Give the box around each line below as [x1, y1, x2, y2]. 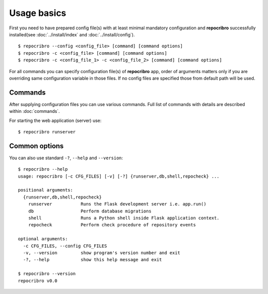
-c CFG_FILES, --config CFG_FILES [23, 243, 107, 249]
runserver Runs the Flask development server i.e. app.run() [28, 201, 206, 207]
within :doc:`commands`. [9, 108, 60, 114]
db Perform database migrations [28, 208, 151, 214]
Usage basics [9, 7, 67, 18]
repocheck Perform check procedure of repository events [28, 222, 196, 228]
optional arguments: [18, 236, 68, 242]
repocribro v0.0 [18, 278, 58, 284]
